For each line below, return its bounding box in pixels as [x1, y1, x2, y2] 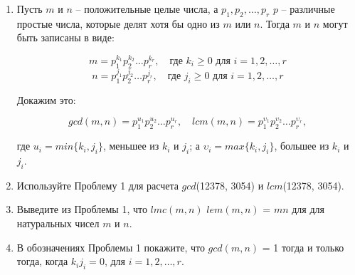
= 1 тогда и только [262, 239, 344, 254]
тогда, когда [16, 254, 68, 269]
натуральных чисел [16, 215, 100, 230]
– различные [281, 1, 335, 16]
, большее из [274, 138, 329, 153]
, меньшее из [102, 138, 159, 153]
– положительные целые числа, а [75, 1, 218, 16]
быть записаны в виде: [16, 30, 115, 45]
